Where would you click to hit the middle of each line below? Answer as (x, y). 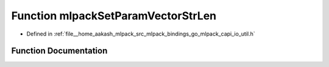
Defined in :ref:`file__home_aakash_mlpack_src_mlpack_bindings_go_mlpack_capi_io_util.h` (141, 34)
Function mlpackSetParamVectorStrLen (114, 16)
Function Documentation (59, 51)
